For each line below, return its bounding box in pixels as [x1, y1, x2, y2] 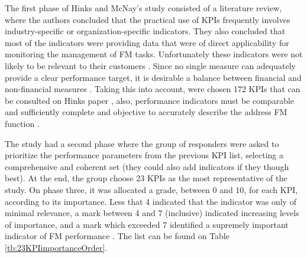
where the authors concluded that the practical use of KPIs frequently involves [5, 13, 290, 25]
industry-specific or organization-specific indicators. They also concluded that [5, 25, 286, 37]
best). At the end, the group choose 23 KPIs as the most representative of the [5, 172, 287, 184]
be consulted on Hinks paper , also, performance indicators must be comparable [5, 94, 295, 106]
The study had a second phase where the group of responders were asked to [5, 137, 279, 149]
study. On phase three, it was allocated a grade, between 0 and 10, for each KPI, [5, 183, 298, 195]
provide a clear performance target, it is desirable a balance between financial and [5, 71, 302, 83]
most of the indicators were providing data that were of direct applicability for [5, 36, 289, 48]
